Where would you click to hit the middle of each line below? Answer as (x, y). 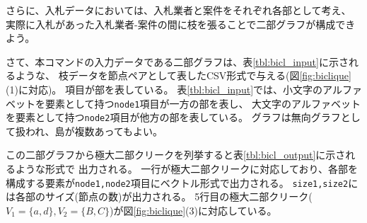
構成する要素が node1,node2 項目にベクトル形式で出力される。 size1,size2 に (182, 182)
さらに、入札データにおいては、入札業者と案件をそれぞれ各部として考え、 (179, 10)
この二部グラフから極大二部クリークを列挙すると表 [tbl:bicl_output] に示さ (176, 155)
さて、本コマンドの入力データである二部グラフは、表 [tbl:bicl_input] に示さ (177, 61)
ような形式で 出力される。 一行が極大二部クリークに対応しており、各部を (186, 169)
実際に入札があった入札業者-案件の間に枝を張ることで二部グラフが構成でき (181, 24)
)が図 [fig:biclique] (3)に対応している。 (193, 210)
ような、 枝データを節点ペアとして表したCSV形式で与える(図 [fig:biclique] (183, 75)
